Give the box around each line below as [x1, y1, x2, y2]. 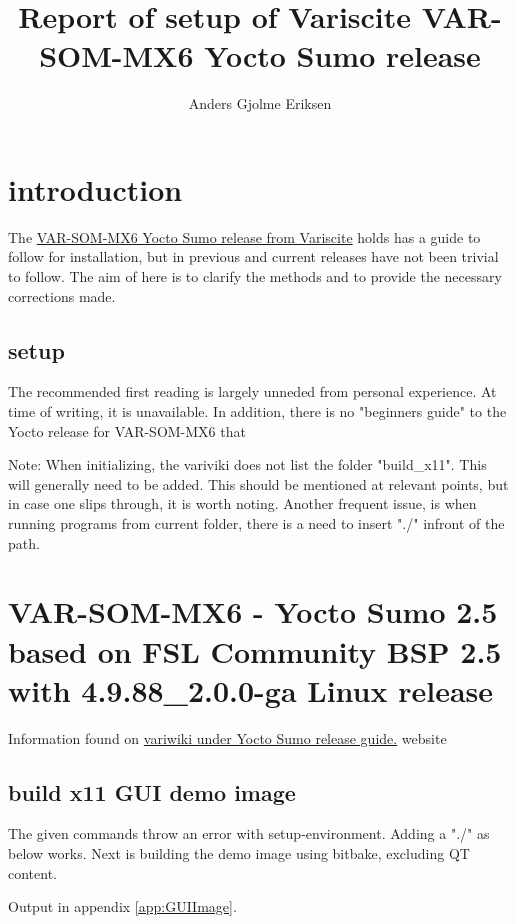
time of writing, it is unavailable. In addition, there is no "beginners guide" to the [8, 401, 507, 422]
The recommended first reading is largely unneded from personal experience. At [8, 381, 497, 402]
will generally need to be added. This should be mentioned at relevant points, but [8, 473, 509, 494]
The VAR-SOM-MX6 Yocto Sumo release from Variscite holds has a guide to [8, 226, 481, 247]
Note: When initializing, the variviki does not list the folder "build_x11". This [8, 454, 487, 475]
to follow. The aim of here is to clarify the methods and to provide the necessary [8, 266, 502, 287]
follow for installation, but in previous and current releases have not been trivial [8, 246, 499, 267]
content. [8, 862, 57, 883]
